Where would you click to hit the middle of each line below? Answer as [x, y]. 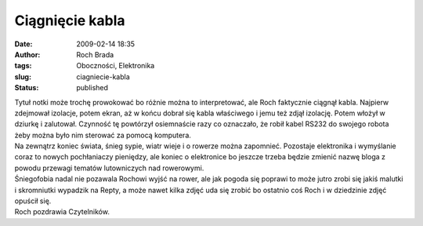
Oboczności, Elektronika [116, 66]
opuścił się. [33, 201]
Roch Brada [95, 54]
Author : [27, 54]
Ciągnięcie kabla [70, 20]
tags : [23, 66]
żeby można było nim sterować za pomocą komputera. [103, 135]
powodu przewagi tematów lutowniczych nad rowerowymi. [109, 168]
